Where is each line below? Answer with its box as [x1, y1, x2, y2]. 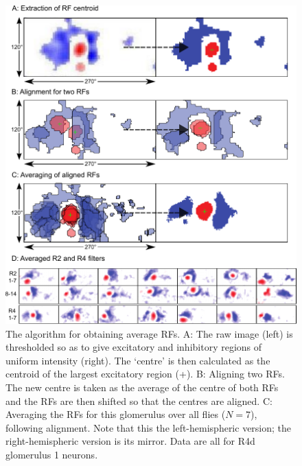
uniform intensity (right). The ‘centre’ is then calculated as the [5, 353, 270, 367]
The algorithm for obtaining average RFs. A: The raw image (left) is [5, 326, 293, 340]
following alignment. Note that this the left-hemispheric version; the [5, 420, 292, 434]
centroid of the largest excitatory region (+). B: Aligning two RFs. [5, 366, 285, 381]
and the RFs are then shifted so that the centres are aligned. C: [5, 393, 272, 408]
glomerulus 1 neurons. [5, 447, 98, 461]
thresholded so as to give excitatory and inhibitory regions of [5, 340, 262, 354]
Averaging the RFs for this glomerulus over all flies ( [5, 407, 226, 421]
